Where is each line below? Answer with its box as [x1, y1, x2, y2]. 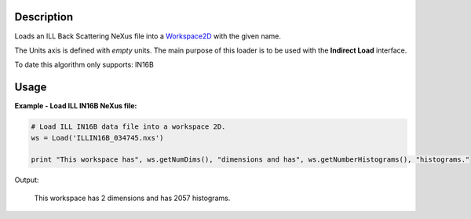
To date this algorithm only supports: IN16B [14, 60, 155, 70]
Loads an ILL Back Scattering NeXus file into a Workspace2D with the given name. [14, 31, 282, 41]
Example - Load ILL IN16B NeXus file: [14, 101, 137, 111]
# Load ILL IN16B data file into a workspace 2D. [31, 122, 226, 131]
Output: [14, 175, 39, 184]
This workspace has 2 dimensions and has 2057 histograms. [34, 193, 231, 203]
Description [14, 10, 74, 24]
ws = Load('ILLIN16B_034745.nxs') [31, 133, 164, 142]
